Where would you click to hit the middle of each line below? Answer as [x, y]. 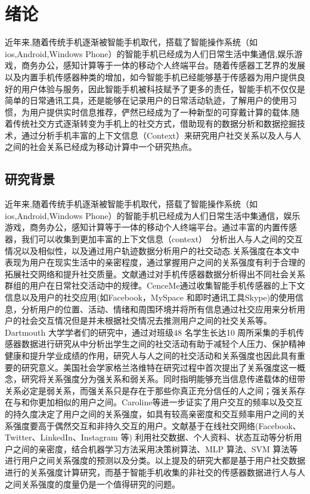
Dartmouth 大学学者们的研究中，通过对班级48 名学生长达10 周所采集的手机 [151, 332]
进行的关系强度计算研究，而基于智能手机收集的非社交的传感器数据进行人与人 [155, 472]
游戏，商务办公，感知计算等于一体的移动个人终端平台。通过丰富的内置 [142, 227]
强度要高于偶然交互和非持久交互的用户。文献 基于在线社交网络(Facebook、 [157, 425]
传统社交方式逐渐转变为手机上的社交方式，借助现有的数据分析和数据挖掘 [155, 124]
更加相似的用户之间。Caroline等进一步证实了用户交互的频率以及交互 [170, 402]
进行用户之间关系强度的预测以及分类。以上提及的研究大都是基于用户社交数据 [155, 460]
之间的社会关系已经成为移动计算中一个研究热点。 [101, 147]
